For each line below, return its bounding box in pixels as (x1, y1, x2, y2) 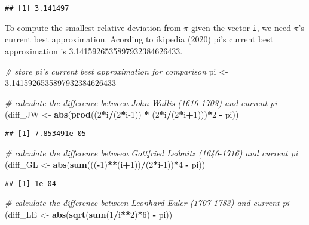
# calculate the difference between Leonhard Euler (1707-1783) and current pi (5, 196, 290, 209)
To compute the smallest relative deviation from (5, 21, 181, 33)
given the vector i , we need (191, 21, 291, 33)
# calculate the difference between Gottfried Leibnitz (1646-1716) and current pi (5, 146, 298, 159)
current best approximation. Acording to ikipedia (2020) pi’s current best (5, 33, 274, 45)
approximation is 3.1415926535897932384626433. (5, 44, 183, 57)
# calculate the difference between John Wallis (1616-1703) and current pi (5, 96, 277, 109)
